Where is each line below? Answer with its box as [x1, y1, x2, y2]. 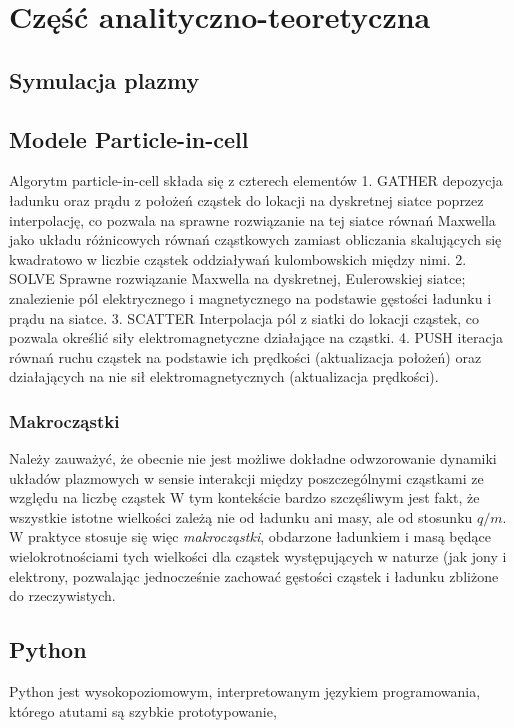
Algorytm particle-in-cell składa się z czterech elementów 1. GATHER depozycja [9, 170, 503, 191]
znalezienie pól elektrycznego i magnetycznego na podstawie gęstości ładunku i [9, 287, 492, 308]
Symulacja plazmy [9, 64, 200, 95]
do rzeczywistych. [9, 585, 116, 606]
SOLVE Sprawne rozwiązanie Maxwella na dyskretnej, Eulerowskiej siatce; [9, 268, 466, 289]
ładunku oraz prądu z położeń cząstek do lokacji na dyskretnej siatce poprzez [9, 189, 484, 210]
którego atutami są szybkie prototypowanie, [9, 700, 277, 721]
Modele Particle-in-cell [9, 123, 249, 154]
